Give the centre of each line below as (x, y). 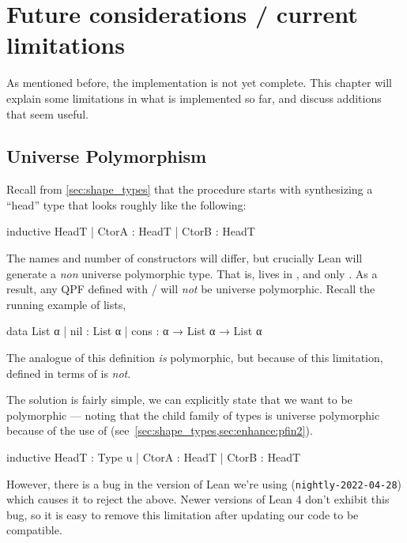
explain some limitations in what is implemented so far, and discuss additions (194, 98)
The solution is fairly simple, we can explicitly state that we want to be (179, 400)
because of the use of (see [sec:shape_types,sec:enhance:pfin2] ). (160, 430)
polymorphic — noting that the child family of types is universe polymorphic (193, 415)
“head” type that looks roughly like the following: (126, 204)
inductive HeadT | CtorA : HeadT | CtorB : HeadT (131, 231)
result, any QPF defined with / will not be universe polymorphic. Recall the (191, 289)
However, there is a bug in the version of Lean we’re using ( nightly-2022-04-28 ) (204, 483)
